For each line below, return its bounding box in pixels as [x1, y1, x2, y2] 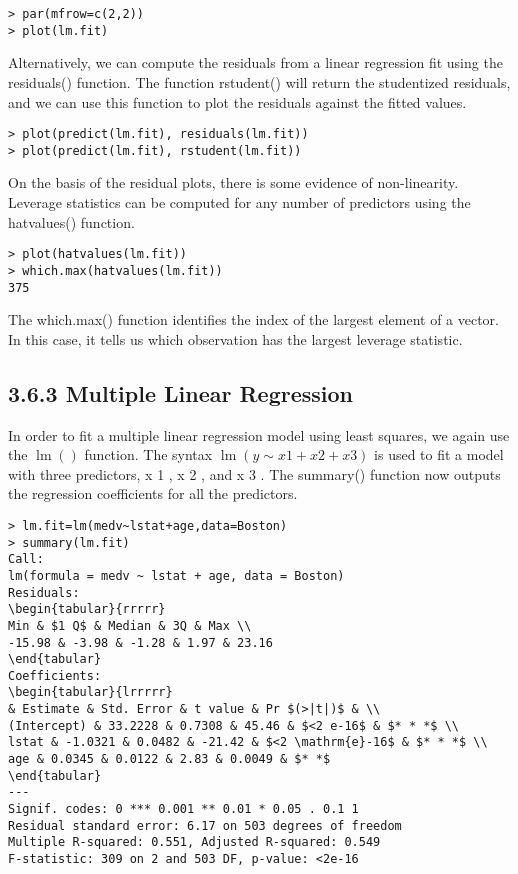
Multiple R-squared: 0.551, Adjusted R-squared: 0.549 [8, 835, 381, 850]
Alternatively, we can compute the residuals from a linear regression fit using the [8, 52, 503, 73]
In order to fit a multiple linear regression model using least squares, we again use [8, 424, 510, 445]
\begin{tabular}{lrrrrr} [8, 685, 173, 700]
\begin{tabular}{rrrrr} [8, 602, 166, 617]
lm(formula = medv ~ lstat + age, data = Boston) [8, 568, 345, 583]
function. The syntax [84, 444, 213, 465]
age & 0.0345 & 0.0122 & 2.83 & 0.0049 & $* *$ [8, 752, 331, 767]
